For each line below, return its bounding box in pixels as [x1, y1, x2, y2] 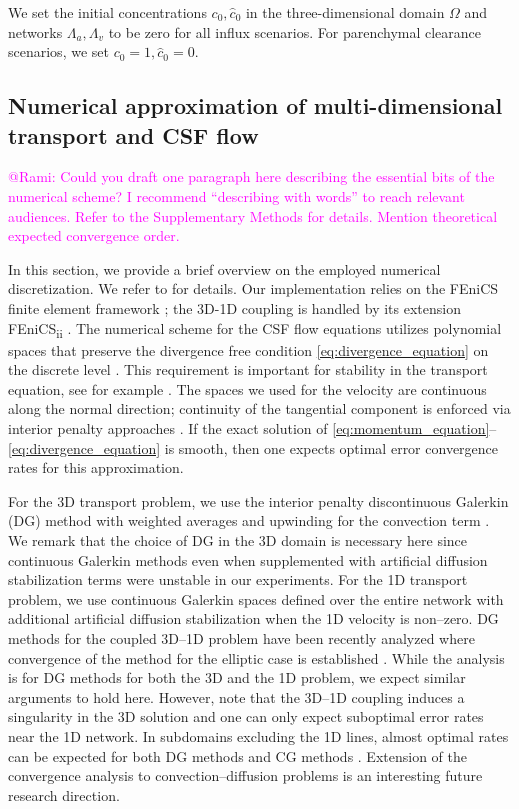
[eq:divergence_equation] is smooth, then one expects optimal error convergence [8, 437, 499, 458]
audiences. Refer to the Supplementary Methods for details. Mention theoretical [8, 205, 498, 226]
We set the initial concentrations [8, 2, 207, 22]
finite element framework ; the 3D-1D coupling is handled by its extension [8, 297, 461, 318]
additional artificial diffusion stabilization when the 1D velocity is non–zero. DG [8, 608, 499, 629]
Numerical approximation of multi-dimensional [8, 90, 503, 121]
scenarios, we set [8, 41, 109, 62]
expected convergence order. [8, 225, 180, 246]
